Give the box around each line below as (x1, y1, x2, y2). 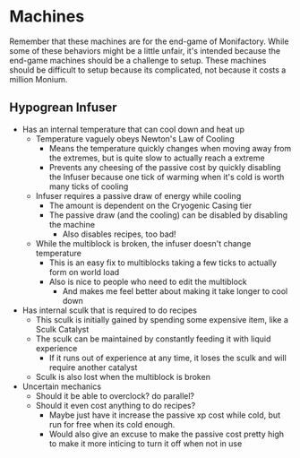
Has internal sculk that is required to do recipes (21, 305, 197, 315)
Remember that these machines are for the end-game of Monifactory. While (9, 36, 289, 47)
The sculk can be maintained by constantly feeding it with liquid (35, 333, 271, 344)
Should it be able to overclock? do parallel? (35, 390, 195, 401)
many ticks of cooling (48, 181, 129, 192)
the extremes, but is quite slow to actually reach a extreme (48, 152, 266, 163)
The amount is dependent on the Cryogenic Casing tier (48, 200, 253, 211)
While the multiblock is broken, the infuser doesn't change (35, 238, 252, 248)
